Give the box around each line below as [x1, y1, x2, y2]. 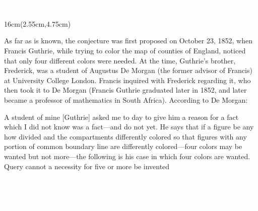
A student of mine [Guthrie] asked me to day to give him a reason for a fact [4, 111, 239, 122]
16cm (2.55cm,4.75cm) [4, 18, 71, 29]
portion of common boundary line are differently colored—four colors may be [4, 141, 242, 152]
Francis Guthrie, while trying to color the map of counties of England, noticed [4, 45, 246, 55]
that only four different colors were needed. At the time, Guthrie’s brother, [4, 55, 236, 65]
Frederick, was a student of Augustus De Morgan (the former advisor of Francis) [4, 65, 252, 76]
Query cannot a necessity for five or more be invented [4, 161, 170, 171]
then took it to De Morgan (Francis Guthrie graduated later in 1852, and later [4, 85, 247, 95]
